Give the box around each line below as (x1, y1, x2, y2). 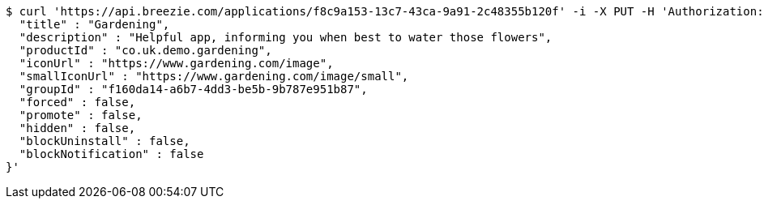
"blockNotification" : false (19, 147, 204, 160)
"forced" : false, (19, 96, 136, 109)
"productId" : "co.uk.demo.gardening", (19, 44, 272, 57)
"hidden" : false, (19, 122, 136, 135)
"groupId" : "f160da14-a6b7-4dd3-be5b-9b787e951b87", (19, 83, 368, 96)
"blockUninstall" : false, (19, 135, 190, 147)
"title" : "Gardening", (19, 18, 170, 31)
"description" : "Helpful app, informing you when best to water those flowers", (19, 31, 553, 44)
